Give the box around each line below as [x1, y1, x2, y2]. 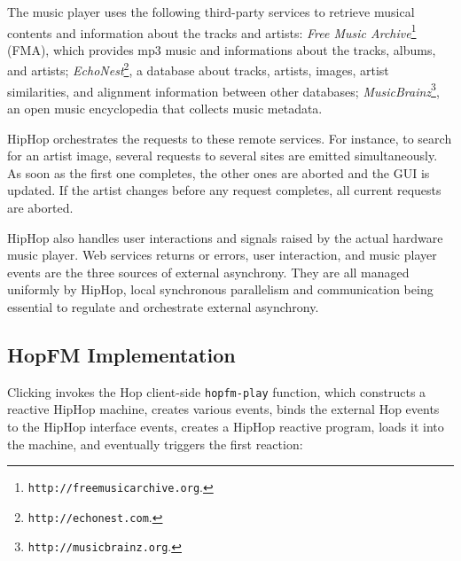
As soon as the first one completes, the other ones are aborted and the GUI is [7, 163, 430, 182]
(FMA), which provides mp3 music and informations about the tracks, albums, [7, 40, 436, 58]
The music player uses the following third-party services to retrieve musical [7, 3, 415, 20]
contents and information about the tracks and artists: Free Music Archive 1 [7, 20, 417, 42]
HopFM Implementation [7, 340, 236, 368]
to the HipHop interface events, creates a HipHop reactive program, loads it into [7, 417, 444, 435]
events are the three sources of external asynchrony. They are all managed [7, 262, 410, 281]
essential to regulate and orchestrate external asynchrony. [7, 297, 319, 316]
